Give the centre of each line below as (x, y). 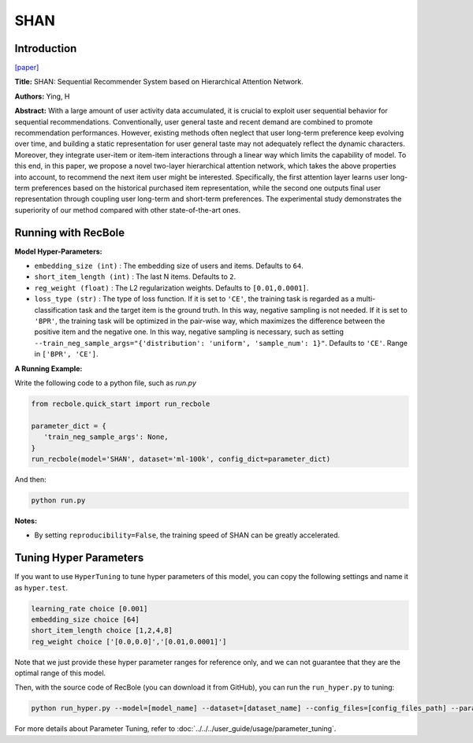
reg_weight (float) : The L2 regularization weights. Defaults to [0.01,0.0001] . (171, 288)
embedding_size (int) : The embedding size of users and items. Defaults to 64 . (169, 266)
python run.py (58, 500)
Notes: (26, 521)
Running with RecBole (70, 232)
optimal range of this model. (60, 673)
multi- (366, 299)
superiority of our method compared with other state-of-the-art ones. (127, 210)
